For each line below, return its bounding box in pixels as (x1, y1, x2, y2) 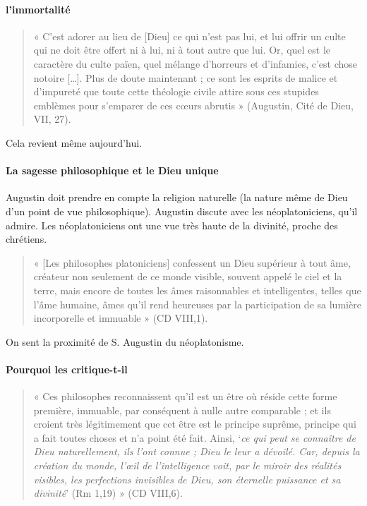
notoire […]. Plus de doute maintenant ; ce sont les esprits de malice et (33, 70, 338, 85)
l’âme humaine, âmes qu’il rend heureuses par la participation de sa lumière (33, 296, 361, 311)
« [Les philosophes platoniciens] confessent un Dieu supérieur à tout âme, (33, 255, 351, 270)
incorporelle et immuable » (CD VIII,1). (33, 311, 208, 325)
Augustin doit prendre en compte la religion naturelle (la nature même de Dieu (6, 190, 348, 205)
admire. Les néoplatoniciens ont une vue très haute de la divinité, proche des (6, 217, 338, 232)
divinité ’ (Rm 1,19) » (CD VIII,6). (33, 486, 183, 500)
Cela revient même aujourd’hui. (6, 135, 142, 150)
